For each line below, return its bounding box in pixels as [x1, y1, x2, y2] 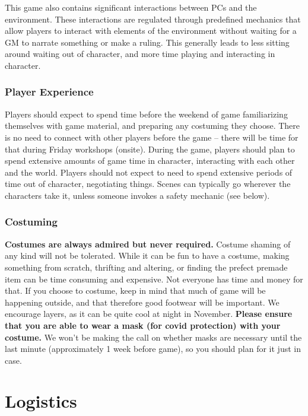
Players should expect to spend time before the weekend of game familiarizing [5, 107, 288, 120]
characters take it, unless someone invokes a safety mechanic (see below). [5, 189, 270, 201]
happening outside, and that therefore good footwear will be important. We [5, 296, 280, 308]
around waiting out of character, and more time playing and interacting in [5, 47, 275, 60]
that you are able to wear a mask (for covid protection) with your [5, 319, 281, 331]
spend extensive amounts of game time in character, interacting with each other [5, 154, 295, 167]
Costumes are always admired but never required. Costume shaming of [5, 237, 291, 250]
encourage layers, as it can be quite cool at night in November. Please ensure [5, 307, 293, 320]
